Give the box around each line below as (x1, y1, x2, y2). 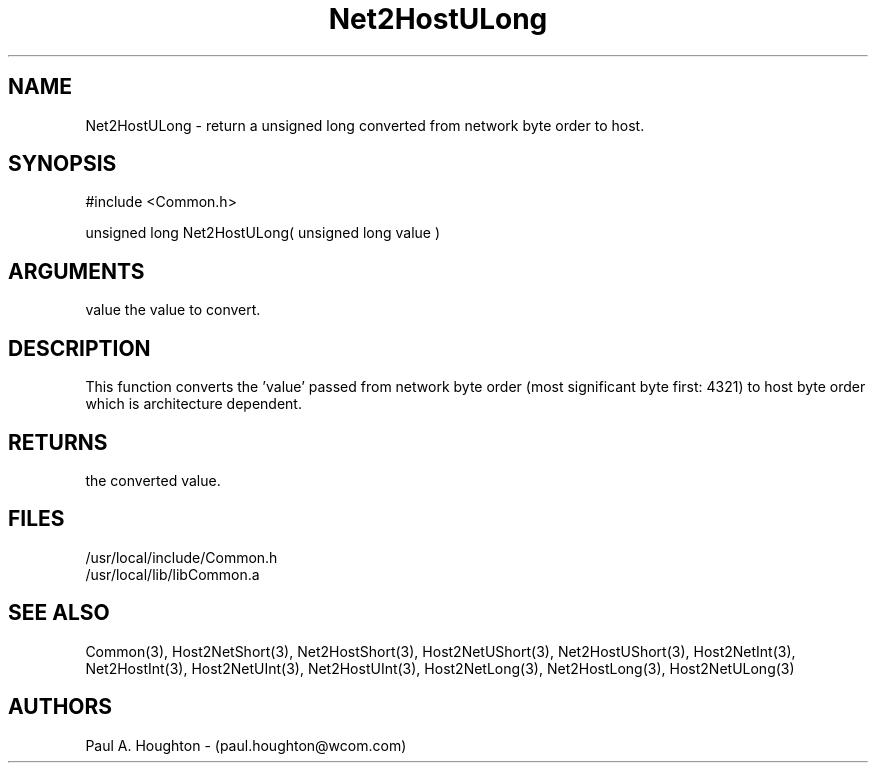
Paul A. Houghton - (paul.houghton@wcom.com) (85, 736, 407, 754)
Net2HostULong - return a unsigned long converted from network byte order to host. (85, 116, 645, 134)
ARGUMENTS (8, 258, 145, 284)
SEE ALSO (8, 600, 110, 626)
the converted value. (85, 471, 221, 489)
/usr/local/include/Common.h (85, 548, 278, 566)
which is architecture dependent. (85, 395, 302, 413)
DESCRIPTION (8, 335, 151, 361)
